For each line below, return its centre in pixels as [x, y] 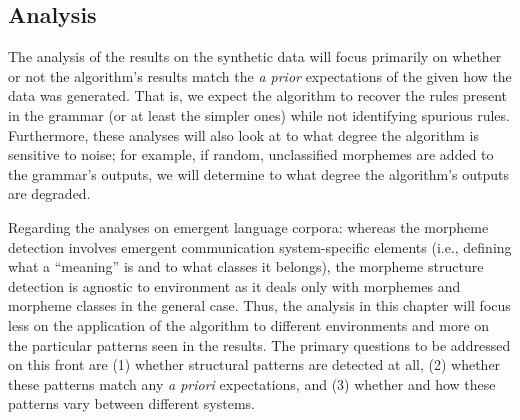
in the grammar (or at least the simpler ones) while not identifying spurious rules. [259, 114]
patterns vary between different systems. [131, 403]
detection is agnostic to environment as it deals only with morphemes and [234, 285]
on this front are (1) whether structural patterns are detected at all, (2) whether [254, 364]
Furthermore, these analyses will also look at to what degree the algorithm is [243, 134]
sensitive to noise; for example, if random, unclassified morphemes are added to [251, 154]
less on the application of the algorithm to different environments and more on [249, 324]
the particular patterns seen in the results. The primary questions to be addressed [259, 344]
